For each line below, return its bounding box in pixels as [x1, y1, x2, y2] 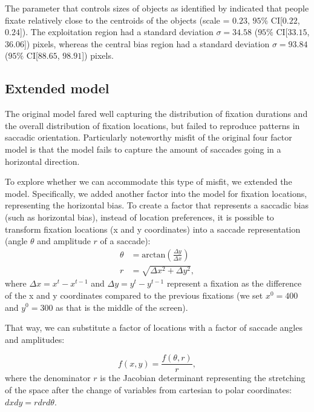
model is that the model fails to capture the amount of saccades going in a [5, 142, 281, 155]
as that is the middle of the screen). [56, 301, 188, 313]
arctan [142, 250, 166, 259]
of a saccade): [100, 234, 151, 247]
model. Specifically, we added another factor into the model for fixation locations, [5, 187, 307, 199]
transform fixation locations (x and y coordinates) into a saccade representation [5, 222, 301, 235]
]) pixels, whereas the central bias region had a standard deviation [24, 37, 270, 50]
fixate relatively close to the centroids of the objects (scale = [5, 13, 230, 26]
